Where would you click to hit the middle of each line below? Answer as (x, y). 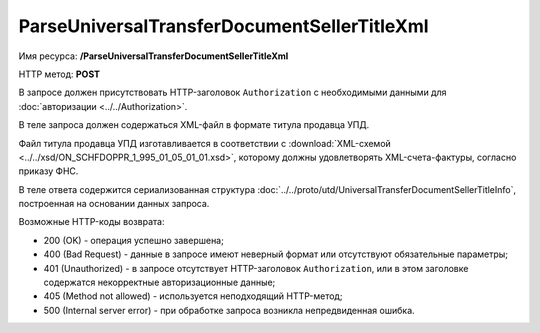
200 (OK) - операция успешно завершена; (133, 240)
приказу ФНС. (48, 171)
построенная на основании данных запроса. (114, 204)
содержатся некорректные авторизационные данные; (159, 282)
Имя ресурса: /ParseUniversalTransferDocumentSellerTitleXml (153, 56)
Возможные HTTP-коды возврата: (91, 222)
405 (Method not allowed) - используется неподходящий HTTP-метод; (193, 296)
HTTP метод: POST (59, 74)
